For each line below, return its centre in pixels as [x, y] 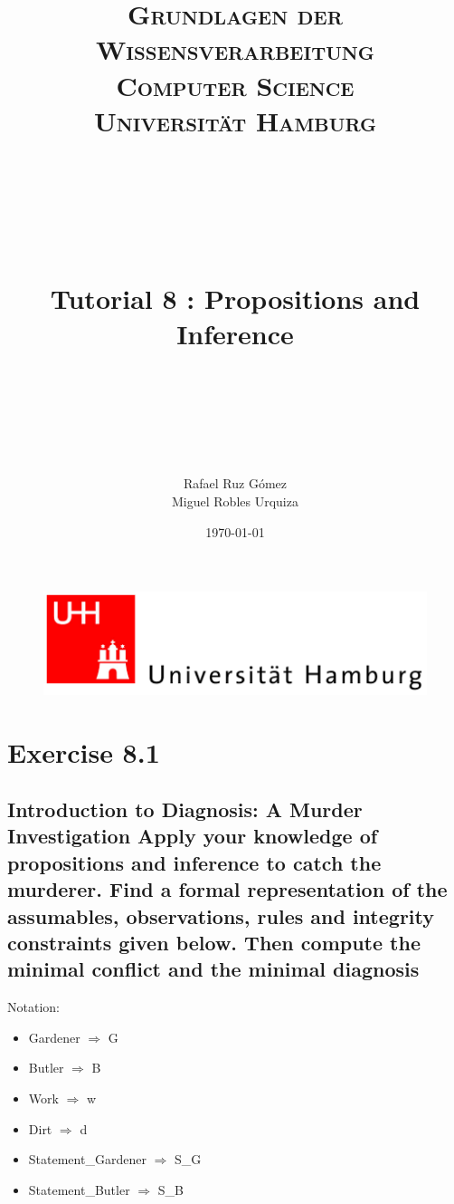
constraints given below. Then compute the [214, 943]
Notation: [33, 1007]
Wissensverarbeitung [235, 49]
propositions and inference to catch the [194, 862]
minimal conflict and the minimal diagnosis [213, 969]
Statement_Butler [79, 1189]
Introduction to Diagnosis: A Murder [185, 809]
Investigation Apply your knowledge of [193, 836]
